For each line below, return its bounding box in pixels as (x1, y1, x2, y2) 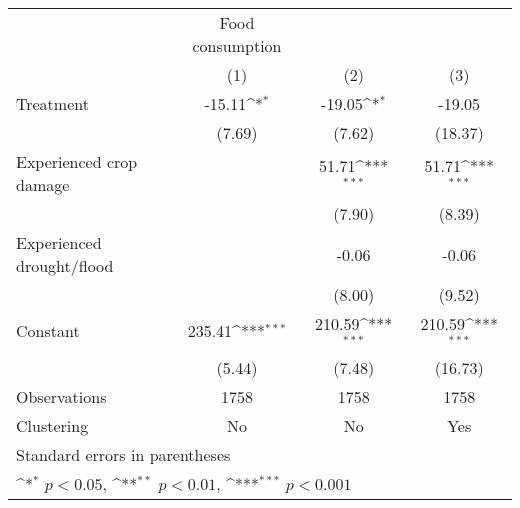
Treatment (16, 92, 89, 115)
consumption (192, 34, 282, 57)
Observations (16, 384, 107, 408)
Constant (16, 319, 80, 343)
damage (16, 173, 70, 196)
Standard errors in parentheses (16, 442, 231, 466)
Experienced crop (16, 150, 138, 173)
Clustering (16, 413, 89, 437)
